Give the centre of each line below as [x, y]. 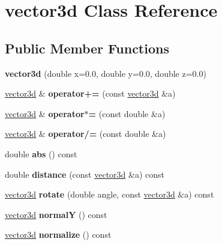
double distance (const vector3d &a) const [85, 174]
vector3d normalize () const [58, 234]
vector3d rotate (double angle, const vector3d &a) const [109, 194]
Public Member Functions [87, 48]
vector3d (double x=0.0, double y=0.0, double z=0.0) [106, 73]
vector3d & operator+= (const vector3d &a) [90, 93]
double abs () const [41, 153]
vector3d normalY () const [56, 214]
